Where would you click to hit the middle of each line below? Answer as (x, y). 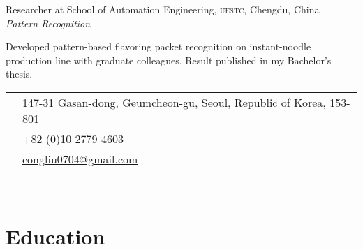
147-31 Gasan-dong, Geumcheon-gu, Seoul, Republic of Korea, (174, 102)
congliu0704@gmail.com (80, 159)
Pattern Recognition (48, 23)
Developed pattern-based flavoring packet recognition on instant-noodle (158, 46)
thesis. (19, 74)
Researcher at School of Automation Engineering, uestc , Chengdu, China (163, 9)
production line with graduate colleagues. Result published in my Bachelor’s (169, 60)
